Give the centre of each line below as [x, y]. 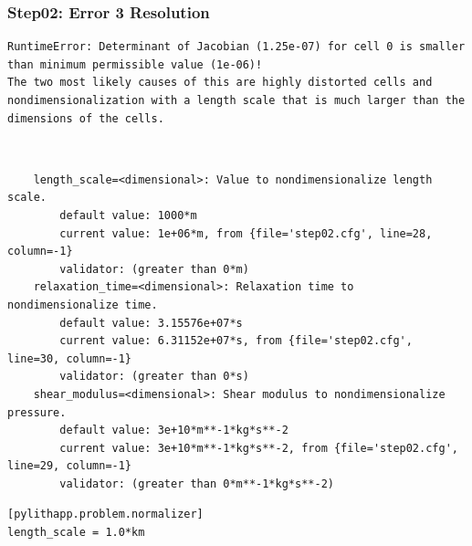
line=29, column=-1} [70, 466]
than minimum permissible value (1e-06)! [135, 64]
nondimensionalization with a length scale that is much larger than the [236, 100]
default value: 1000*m [128, 215]
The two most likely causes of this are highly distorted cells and [220, 83]
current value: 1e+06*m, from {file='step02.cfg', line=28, [246, 233]
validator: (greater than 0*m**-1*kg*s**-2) [197, 483]
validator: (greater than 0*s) [154, 377]
